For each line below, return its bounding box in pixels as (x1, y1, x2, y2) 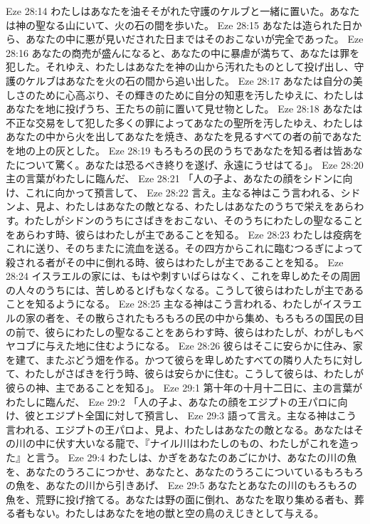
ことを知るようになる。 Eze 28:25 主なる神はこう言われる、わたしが (6, 296, 323, 311)
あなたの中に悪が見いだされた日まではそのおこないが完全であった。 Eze (25, 31, 364, 46)
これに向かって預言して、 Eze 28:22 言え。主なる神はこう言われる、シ (25, 184, 351, 199)
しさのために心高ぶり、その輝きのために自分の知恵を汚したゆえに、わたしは (6, 87, 364, 102)
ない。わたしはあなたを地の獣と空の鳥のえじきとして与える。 (35, 505, 324, 520)
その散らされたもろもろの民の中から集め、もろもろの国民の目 (75, 310, 364, 325)
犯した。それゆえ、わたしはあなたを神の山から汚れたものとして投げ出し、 (6, 59, 354, 74)
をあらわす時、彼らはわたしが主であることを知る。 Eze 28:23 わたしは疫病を (6, 226, 363, 241)
